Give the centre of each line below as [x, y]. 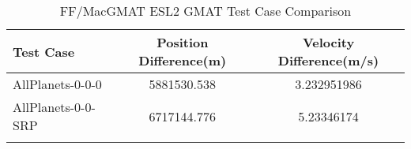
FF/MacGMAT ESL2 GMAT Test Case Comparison [205, 11]
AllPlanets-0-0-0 [57, 84]
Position [183, 42]
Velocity [328, 42]
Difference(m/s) [328, 60]
